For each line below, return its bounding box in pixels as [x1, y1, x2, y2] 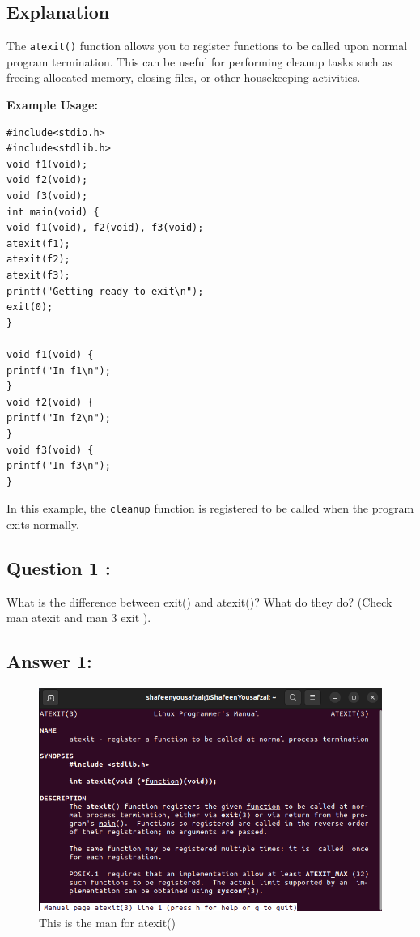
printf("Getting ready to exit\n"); [6, 285, 204, 297]
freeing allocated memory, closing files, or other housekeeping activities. [6, 69, 361, 86]
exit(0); [6, 301, 53, 313]
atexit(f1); [6, 237, 70, 249]
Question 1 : [6, 555, 111, 580]
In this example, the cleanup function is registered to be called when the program [6, 500, 414, 517]
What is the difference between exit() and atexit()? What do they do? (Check [6, 593, 392, 610]
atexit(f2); [6, 253, 70, 266]
